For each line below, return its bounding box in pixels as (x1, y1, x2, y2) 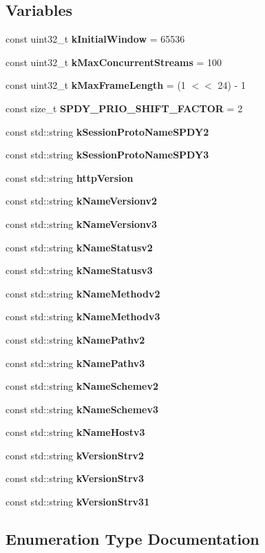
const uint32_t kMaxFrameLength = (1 (6, 78, 186, 92)
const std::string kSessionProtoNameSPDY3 (6, 147, 209, 162)
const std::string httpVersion (6, 170, 134, 185)
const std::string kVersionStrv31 (6, 494, 150, 509)
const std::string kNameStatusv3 (6, 263, 153, 278)
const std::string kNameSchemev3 (6, 401, 158, 416)
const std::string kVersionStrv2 (6, 448, 145, 462)
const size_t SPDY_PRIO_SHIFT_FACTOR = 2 (6, 101, 243, 115)
